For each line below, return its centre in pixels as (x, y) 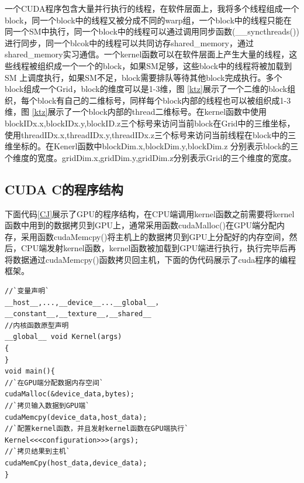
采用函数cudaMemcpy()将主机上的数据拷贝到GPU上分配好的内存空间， (155, 236)
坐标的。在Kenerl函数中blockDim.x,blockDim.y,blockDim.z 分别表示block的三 (156, 146)
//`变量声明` (27, 291)
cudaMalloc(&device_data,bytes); (70, 394)
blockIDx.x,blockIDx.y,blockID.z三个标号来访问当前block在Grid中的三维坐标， (150, 123)
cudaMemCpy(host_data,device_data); (76, 463)
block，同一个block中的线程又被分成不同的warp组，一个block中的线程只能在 (148, 20)
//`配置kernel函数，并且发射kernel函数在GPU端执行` (97, 429)
